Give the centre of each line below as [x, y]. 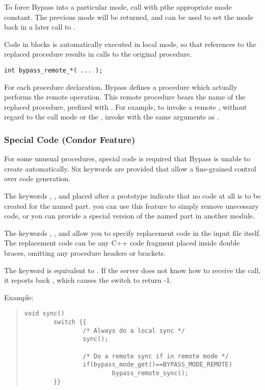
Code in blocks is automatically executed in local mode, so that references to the [130, 44]
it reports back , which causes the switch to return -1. [88, 280]
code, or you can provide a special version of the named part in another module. [129, 216]
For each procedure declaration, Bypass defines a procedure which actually [121, 87]
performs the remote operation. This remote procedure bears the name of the [125, 97]
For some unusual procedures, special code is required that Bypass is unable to [127, 159]
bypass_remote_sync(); [150, 373]
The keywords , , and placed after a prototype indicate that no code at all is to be [132, 196]
